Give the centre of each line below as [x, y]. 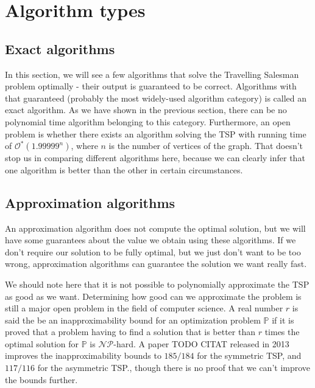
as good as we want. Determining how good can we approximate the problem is [153, 296]
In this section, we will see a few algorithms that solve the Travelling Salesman [152, 74]
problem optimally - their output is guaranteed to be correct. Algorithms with [151, 86]
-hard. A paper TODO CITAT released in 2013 [201, 343]
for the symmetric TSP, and [249, 355]
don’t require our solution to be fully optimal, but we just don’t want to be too [153, 251]
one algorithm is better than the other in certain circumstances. [124, 169]
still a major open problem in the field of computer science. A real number [144, 308]
